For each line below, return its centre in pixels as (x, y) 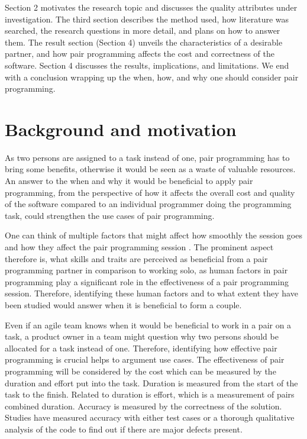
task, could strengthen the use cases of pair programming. (110, 215)
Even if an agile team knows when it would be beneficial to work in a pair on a (148, 325)
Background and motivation (121, 129)
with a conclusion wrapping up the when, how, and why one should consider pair (152, 77)
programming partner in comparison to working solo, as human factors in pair (146, 270)
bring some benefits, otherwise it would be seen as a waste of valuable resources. (150, 169)
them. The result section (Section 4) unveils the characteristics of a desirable (144, 42)
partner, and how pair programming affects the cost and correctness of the (140, 54)
